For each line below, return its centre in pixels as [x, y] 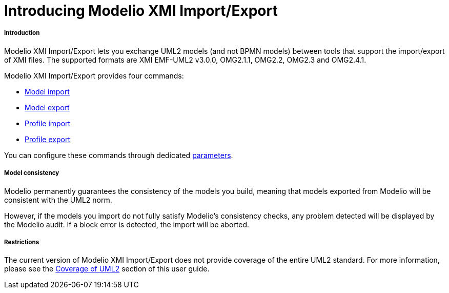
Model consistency [32, 173]
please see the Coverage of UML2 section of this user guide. [107, 269]
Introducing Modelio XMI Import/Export [141, 11]
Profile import [48, 123]
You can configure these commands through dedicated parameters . [119, 155]
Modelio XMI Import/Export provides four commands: [94, 75]
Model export [47, 107]
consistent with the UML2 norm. [58, 200]
